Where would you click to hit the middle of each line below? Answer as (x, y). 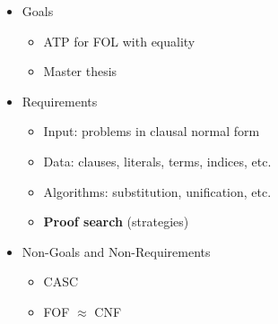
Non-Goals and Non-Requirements (116, 251)
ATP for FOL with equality (119, 41)
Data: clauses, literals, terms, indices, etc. (157, 161)
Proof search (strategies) (116, 222)
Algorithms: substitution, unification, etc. (157, 191)
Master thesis (80, 71)
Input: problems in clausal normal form (152, 131)
